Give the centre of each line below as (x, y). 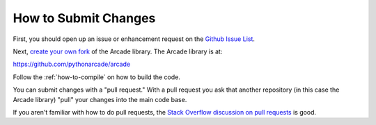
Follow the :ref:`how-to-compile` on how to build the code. (97, 77)
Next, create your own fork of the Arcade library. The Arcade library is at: (118, 51)
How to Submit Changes (84, 18)
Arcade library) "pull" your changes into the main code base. (100, 99)
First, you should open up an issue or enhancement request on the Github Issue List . (134, 39)
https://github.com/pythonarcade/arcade (72, 64)
